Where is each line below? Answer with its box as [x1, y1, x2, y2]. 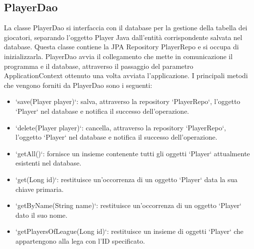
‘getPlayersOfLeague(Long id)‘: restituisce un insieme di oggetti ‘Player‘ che [15, 226, 244, 236]
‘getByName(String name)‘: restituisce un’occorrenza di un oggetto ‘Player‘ [15, 200, 242, 210]
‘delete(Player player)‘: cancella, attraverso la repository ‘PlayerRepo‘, [15, 122, 226, 132]
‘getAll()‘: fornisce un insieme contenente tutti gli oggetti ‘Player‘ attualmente [15, 148, 250, 158]
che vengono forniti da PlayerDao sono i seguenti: [4, 80, 152, 90]
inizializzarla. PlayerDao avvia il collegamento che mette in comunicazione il [4, 51, 233, 61]
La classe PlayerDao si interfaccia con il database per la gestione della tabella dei [4, 22, 248, 33]
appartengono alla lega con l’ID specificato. [15, 235, 145, 246]
